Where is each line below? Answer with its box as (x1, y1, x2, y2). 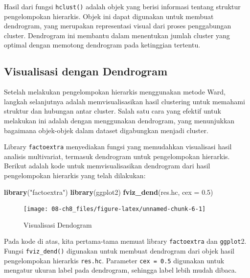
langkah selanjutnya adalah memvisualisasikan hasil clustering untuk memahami (4, 96, 245, 106)
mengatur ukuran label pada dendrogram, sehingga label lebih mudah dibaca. (4, 265, 237, 275)
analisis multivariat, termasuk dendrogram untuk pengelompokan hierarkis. (4, 151, 230, 161)
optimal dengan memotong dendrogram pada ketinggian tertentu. (4, 40, 201, 50)
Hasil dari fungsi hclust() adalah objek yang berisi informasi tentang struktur (4, 1, 241, 11)
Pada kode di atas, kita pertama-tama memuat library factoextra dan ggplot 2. (4, 236, 247, 246)
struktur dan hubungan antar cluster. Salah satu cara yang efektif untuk (4, 106, 221, 116)
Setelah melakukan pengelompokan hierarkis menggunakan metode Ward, (4, 87, 226, 97)
